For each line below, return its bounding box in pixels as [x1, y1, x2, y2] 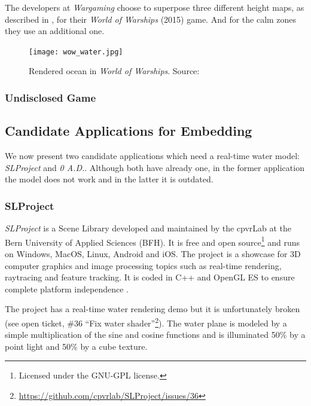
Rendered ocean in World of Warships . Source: [29, 65, 200, 77]
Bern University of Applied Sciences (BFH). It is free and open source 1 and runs [5, 234, 300, 248]
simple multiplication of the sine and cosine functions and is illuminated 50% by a [5, 328, 306, 341]
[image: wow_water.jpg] [29, 47, 123, 56]
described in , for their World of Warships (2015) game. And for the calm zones [5, 13, 297, 25]
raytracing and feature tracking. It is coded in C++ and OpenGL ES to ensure [5, 271, 295, 283]
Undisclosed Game [5, 90, 96, 105]
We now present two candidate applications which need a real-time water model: [5, 149, 300, 162]
